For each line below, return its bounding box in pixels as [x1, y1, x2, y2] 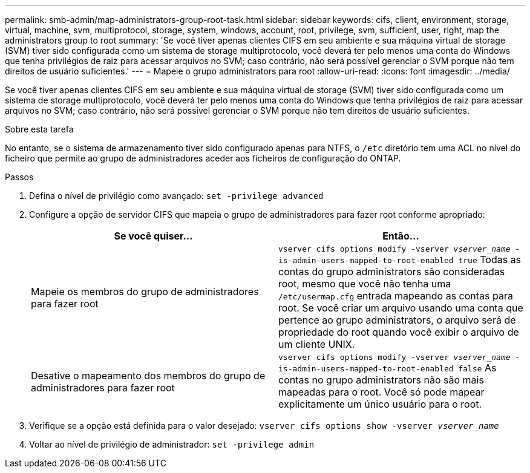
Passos [5, 172, 34, 182]
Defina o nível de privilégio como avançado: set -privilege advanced [29, 191, 324, 201]
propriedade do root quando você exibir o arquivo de [278, 326, 519, 338]
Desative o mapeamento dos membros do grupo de [31, 369, 266, 382]
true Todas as [458, 253, 522, 266]
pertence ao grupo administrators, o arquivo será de [278, 314, 516, 326]
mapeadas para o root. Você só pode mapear [278, 386, 485, 398]
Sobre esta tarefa [5, 124, 74, 134]
